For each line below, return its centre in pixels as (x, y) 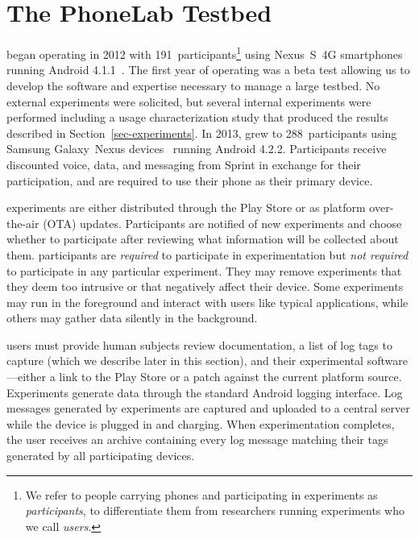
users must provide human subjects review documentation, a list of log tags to (199, 344)
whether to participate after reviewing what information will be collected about (203, 239)
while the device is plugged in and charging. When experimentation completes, (201, 423)
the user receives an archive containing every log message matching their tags (197, 439)
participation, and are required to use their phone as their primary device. (190, 180)
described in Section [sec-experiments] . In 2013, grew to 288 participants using (202, 133)
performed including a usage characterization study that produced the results (197, 117)
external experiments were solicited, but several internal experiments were (189, 101)
